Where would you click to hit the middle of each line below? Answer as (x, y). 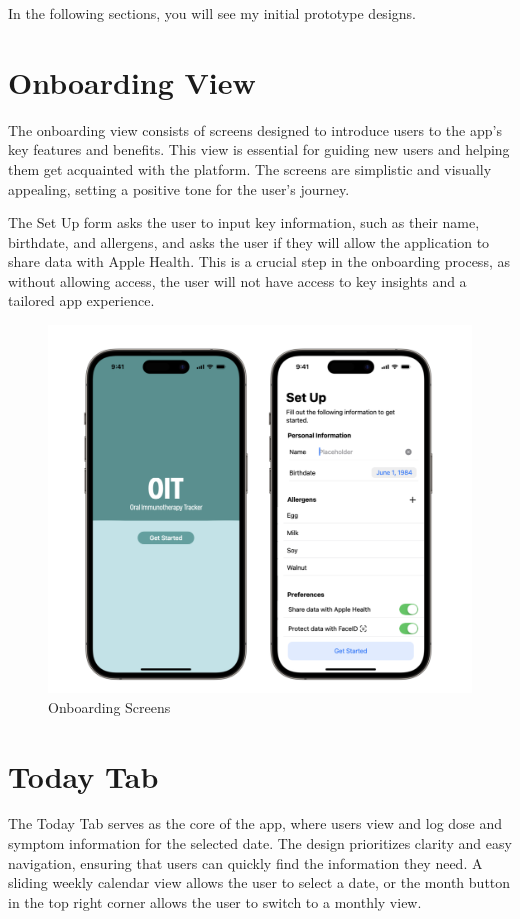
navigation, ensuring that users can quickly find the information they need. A (245, 862)
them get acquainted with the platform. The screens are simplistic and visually (250, 168)
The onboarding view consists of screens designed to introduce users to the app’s (255, 129)
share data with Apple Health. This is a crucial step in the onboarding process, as (259, 261)
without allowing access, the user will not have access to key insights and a (237, 280)
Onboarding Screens (109, 706)
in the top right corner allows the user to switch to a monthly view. (215, 901)
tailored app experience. (81, 300)
